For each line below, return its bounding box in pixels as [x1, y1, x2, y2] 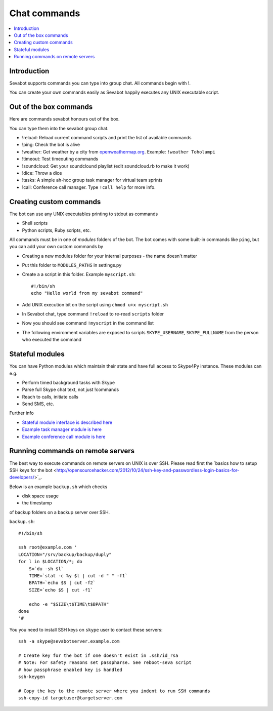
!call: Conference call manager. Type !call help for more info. [22, 184, 156, 190]
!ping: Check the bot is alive [22, 142, 80, 148]
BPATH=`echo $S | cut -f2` [28, 580, 96, 586]
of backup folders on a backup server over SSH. [9, 509, 110, 515]
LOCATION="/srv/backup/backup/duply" [18, 551, 112, 557]
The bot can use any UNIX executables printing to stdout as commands [9, 211, 158, 217]
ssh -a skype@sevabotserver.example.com [18, 639, 120, 644]
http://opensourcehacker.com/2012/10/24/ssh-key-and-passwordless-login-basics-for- [56, 467, 240, 473]
